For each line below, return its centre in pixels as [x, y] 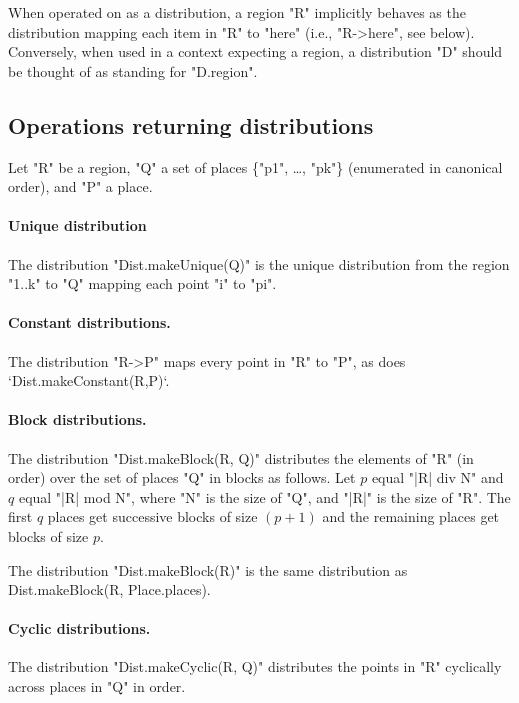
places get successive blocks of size [152, 516]
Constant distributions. [89, 322]
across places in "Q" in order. [97, 686]
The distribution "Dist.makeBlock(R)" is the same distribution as [208, 569]
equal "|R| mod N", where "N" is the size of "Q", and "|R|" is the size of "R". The [264, 496]
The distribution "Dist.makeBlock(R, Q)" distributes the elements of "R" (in [241, 457]
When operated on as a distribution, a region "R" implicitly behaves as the [237, 12]
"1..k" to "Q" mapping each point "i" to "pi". [142, 283]
